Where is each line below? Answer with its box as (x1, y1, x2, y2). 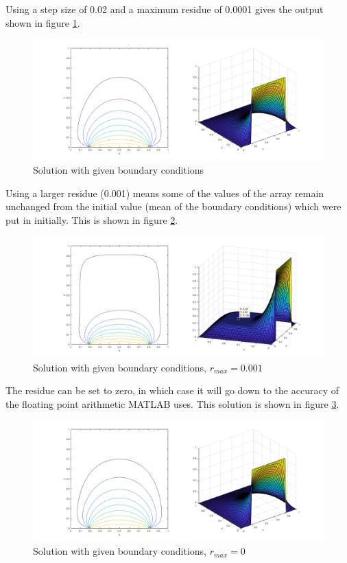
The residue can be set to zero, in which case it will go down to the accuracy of (5, 383, 339, 398)
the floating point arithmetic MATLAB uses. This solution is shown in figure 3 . (5, 396, 339, 411)
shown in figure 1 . (5, 15, 80, 30)
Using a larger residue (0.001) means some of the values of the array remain (5, 185, 324, 200)
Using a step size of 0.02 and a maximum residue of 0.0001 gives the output (5, 2, 324, 16)
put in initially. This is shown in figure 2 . (5, 212, 178, 227)
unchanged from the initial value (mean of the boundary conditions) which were (5, 199, 342, 214)
